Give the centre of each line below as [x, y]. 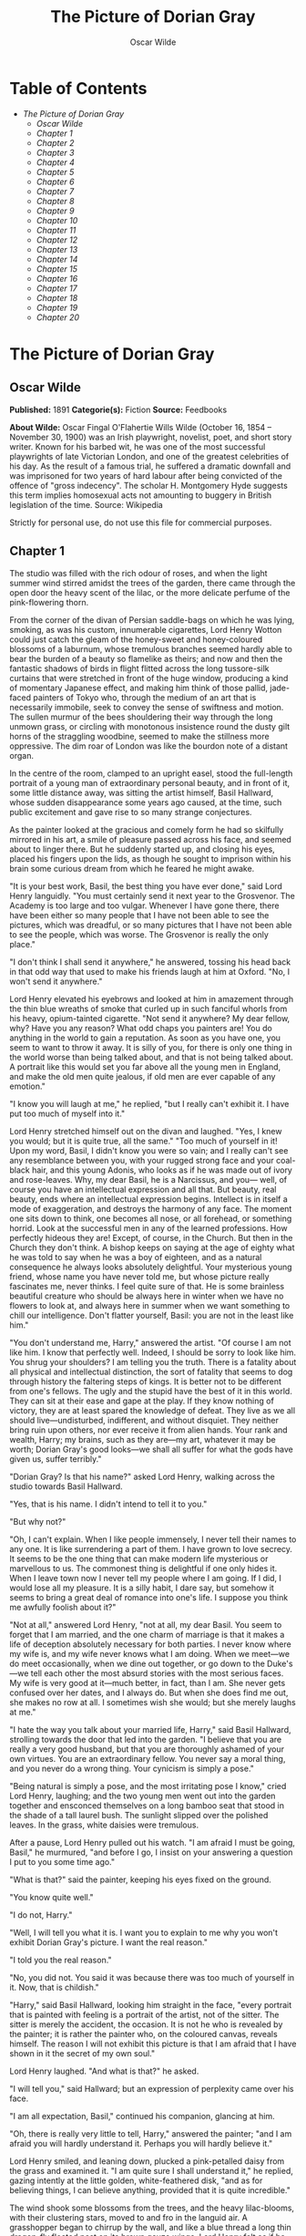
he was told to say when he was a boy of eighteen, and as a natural [136, 1257]
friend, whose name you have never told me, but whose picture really [140, 1276]
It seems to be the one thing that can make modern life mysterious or [139, 1558]
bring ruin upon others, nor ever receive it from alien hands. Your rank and [149, 1430]
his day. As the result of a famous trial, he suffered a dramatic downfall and [150, 466]
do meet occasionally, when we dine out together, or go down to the [138, 1663]
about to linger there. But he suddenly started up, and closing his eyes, [142, 849]
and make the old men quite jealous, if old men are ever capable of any [143, 1076]
